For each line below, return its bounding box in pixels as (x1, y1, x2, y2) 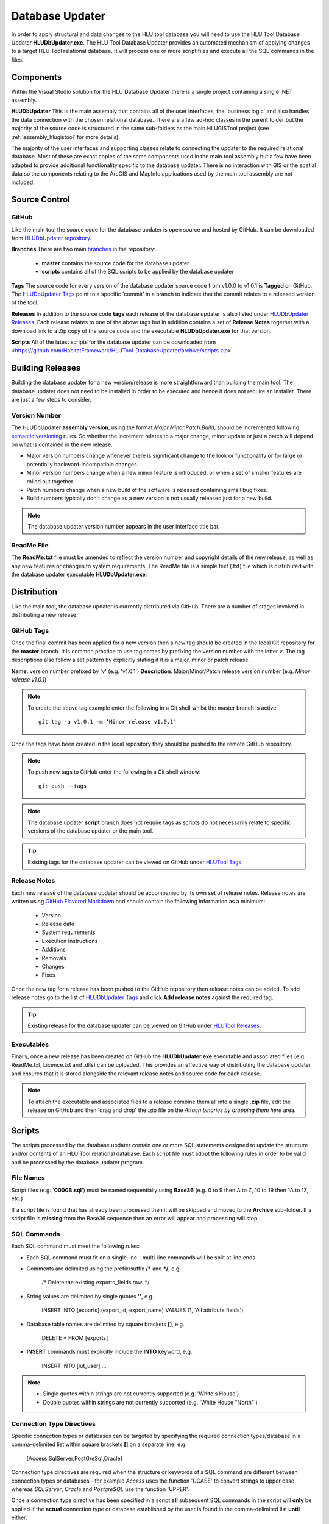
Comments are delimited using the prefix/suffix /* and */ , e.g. (26, 1265, 181, 1272)
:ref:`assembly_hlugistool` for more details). (11, 133, 120, 140)
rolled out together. (26, 477, 75, 485)
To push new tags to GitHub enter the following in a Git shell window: (27, 768, 201, 775)
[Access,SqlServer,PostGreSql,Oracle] (26, 1455, 123, 1462)
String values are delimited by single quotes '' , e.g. (26, 1292, 154, 1300)
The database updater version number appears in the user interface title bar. (27, 523, 220, 530)
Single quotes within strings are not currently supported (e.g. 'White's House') (43, 1390, 239, 1397)
